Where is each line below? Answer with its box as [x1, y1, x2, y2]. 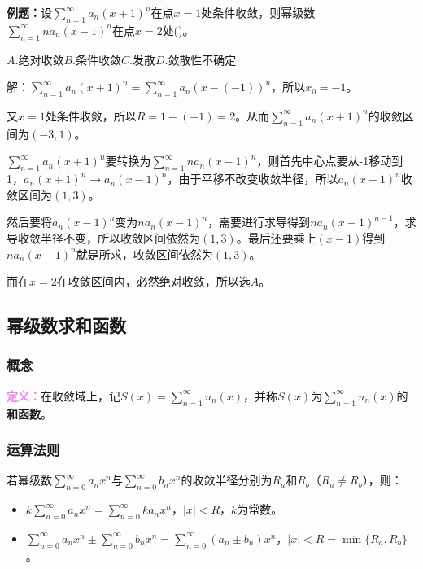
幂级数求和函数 [7, 313, 126, 338]
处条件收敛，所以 [45, 107, 137, 124]
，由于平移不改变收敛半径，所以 [167, 170, 338, 187]
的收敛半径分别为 [181, 471, 273, 488]
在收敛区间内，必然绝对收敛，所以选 [56, 273, 251, 290]
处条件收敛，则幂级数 [201, 4, 316, 20]
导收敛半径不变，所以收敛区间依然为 [7, 229, 200, 246]
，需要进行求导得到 [207, 213, 311, 230]
